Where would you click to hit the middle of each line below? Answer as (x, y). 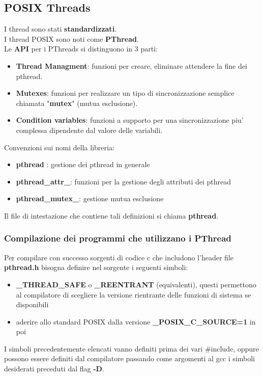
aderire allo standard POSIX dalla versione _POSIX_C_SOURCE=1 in (136, 321)
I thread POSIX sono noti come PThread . (71, 38)
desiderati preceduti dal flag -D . (54, 369)
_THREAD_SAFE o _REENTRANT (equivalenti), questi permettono (136, 284)
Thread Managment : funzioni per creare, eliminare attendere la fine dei (132, 65)
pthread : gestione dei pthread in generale (83, 164)
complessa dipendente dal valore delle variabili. (89, 130)
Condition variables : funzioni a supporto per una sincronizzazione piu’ (130, 120)
